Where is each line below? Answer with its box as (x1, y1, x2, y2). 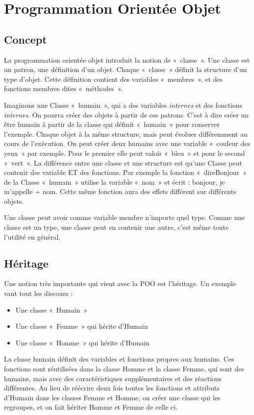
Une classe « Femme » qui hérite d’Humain (15, 321, 148, 331)
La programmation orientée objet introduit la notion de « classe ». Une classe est (4, 54, 250, 65)
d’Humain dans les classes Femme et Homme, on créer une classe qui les (4, 392, 221, 402)
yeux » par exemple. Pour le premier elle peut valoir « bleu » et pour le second (4, 147, 245, 158)
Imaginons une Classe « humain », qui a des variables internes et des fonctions (4, 99, 243, 110)
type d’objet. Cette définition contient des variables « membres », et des (4, 73, 223, 84)
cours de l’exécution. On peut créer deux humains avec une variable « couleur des (4, 138, 251, 148)
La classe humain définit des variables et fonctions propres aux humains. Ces (4, 354, 234, 364)
